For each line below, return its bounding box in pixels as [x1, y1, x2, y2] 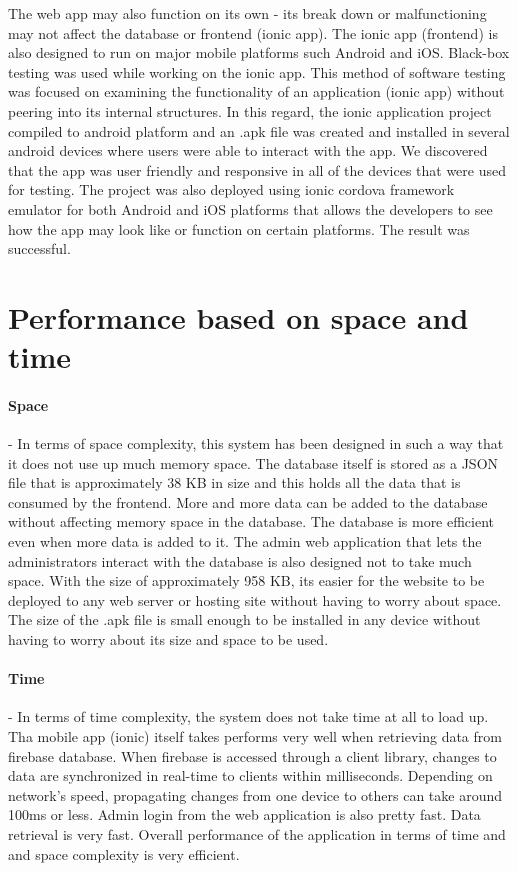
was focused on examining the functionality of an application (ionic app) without [8, 81, 505, 102]
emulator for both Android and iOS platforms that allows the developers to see [8, 198, 493, 219]
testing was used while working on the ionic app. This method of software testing [8, 61, 506, 82]
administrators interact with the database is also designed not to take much [8, 550, 472, 571]
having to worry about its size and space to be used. [8, 629, 329, 650]
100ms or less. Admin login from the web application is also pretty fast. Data [8, 804, 481, 825]
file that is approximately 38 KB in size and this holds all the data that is [8, 472, 461, 493]
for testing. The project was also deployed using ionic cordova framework [8, 179, 455, 200]
